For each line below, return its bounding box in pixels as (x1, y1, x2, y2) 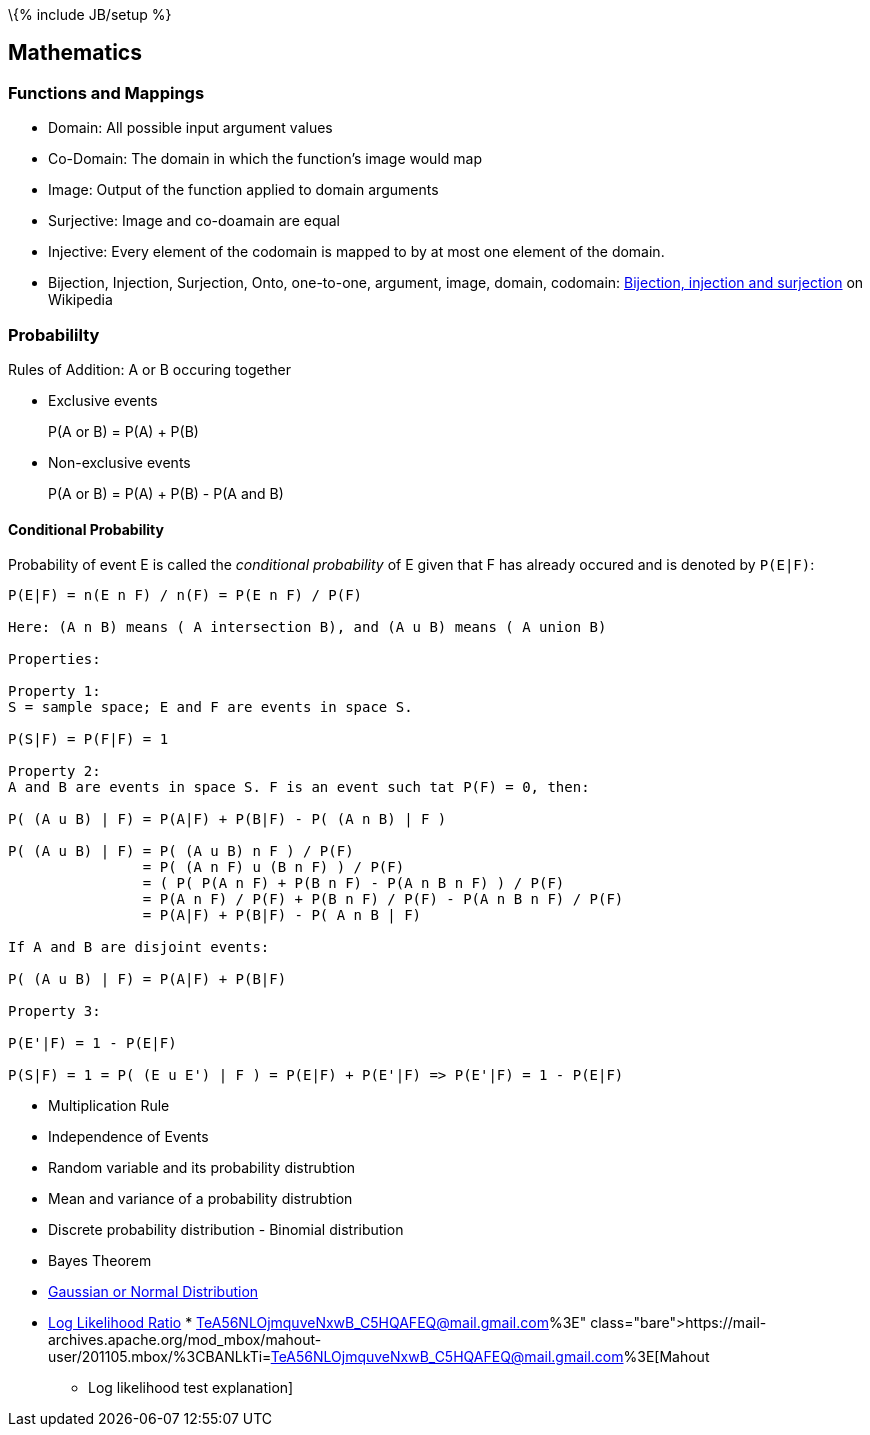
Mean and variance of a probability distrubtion (48, 1190, 353, 1208)
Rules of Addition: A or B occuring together (8, 360, 291, 378)
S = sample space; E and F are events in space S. (8, 699, 413, 716)
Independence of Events (48, 1128, 209, 1146)
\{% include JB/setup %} (8, 6, 172, 23)
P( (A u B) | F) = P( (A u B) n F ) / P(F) (8, 843, 354, 860)
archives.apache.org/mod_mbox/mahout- (48, 1331, 322, 1349)
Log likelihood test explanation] (88, 1379, 294, 1397)
